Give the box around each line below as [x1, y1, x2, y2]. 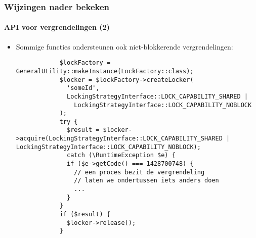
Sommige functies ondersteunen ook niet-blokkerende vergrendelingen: [16, 41, 233, 52]
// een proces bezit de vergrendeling [74, 168, 205, 176]
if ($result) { [59, 211, 110, 218]
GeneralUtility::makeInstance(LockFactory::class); [16, 67, 194, 75]
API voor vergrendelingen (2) [4, 22, 110, 32]
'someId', [67, 84, 100, 92]
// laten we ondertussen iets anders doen [74, 177, 219, 184]
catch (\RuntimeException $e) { [67, 152, 176, 159]
